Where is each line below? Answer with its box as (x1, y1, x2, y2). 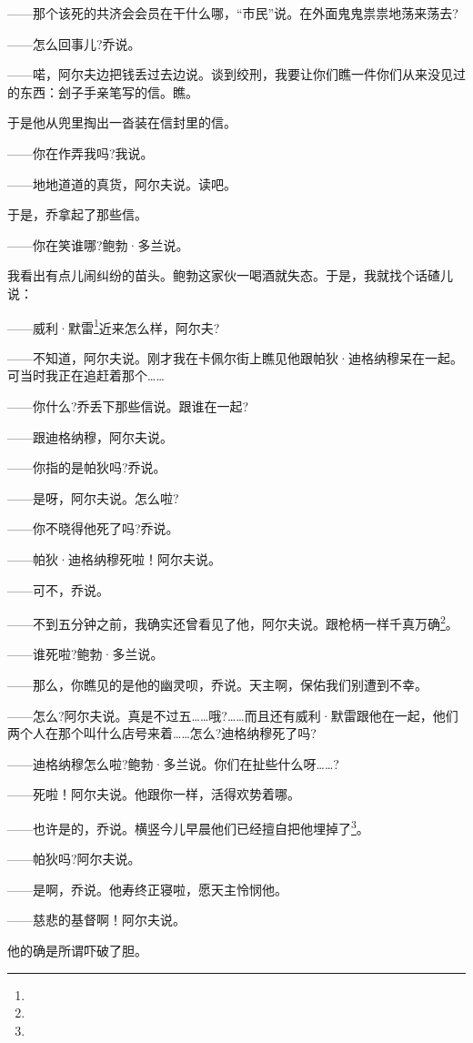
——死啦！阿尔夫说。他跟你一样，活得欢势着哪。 (7, 785, 300, 804)
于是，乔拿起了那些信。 (7, 205, 147, 224)
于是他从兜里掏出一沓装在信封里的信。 (7, 113, 236, 132)
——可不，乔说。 (7, 580, 109, 599)
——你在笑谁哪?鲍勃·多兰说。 (7, 235, 189, 254)
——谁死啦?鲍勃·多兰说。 (7, 644, 164, 663)
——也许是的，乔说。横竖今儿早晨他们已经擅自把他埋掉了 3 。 (7, 815, 369, 837)
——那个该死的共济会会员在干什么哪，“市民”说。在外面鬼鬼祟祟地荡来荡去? (7, 4, 458, 22)
